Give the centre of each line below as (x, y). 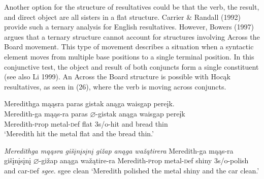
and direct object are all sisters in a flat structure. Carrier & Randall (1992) (122, 17)
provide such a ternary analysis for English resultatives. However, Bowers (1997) (129, 27)
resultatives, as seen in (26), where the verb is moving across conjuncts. (115, 86)
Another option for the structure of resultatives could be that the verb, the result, (132, 7)
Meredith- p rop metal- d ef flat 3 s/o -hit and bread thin (86, 123)
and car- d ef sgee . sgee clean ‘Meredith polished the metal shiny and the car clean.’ (132, 170)
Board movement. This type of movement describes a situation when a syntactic (129, 47)
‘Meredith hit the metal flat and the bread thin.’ (79, 133)
